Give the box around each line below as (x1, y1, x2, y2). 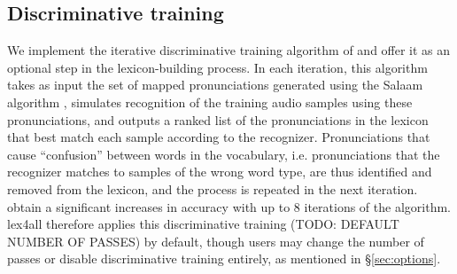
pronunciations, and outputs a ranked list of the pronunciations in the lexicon (7, 110, 429, 129)
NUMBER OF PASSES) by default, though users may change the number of (7, 231, 424, 250)
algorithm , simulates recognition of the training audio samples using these (7, 92, 413, 111)
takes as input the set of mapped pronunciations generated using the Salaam (7, 75, 423, 94)
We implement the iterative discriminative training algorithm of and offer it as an (7, 41, 451, 59)
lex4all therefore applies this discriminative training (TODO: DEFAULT (7, 215, 399, 233)
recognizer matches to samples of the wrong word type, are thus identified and (7, 162, 432, 181)
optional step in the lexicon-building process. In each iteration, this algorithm (7, 58, 428, 76)
